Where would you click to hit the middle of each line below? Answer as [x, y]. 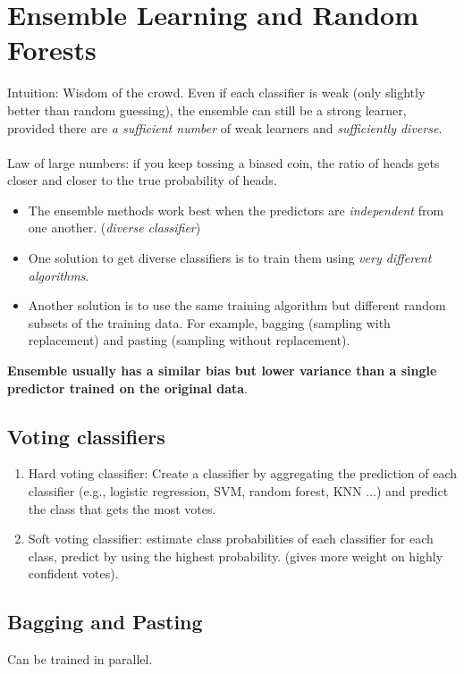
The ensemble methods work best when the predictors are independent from [236, 210]
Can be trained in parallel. [80, 659]
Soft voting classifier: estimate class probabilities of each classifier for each [231, 539]
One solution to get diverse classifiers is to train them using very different [230, 258]
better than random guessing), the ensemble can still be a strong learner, [207, 110]
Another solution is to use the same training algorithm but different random [237, 305]
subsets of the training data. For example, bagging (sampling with [209, 322]
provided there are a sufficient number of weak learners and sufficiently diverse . [225, 127]
